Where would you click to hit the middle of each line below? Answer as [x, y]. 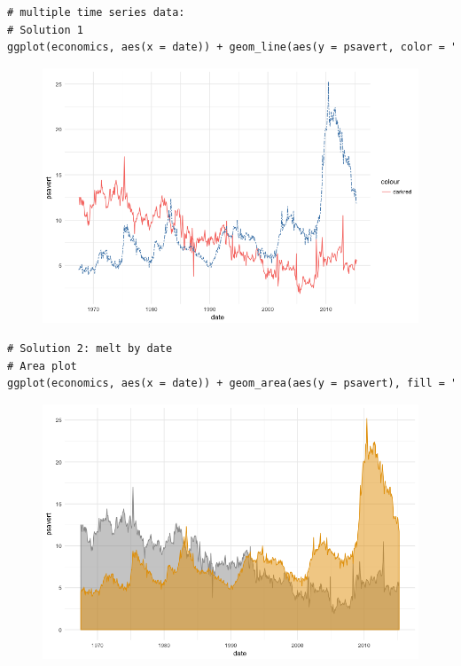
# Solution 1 [45, 30]
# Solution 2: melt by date [90, 348]
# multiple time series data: [96, 12]
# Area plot [42, 366]
